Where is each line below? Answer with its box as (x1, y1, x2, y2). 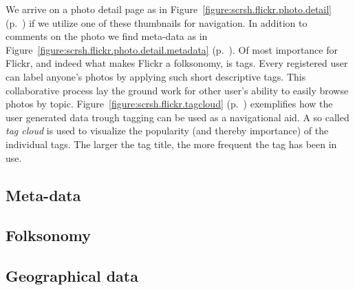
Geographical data (6, 265, 138, 287)
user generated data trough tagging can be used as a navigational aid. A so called (6, 110, 349, 124)
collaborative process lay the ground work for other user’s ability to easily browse (6, 83, 349, 97)
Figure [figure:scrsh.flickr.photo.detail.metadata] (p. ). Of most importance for (6, 42, 338, 56)
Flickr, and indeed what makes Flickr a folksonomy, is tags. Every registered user (6, 56, 348, 70)
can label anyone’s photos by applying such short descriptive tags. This (6, 69, 306, 83)
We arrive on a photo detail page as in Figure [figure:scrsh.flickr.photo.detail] (6, 2, 332, 16)
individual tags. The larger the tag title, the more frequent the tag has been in (6, 136, 337, 151)
